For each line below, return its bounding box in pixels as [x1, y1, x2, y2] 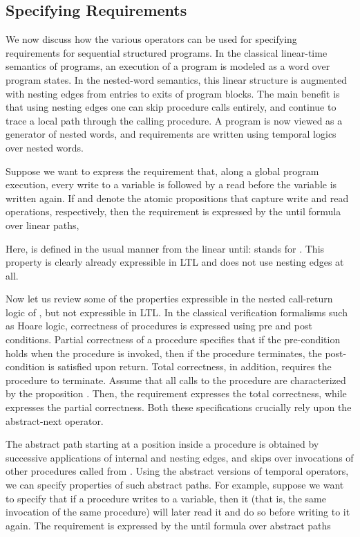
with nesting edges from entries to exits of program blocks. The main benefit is [6, 86, 340, 100]
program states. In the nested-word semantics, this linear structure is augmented [6, 72, 347, 87]
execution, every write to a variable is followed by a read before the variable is [6, 177, 337, 192]
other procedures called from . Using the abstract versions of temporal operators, [6, 464, 349, 478]
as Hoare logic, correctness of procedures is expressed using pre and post [6, 318, 312, 333]
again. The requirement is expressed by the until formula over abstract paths [6, 518, 331, 532]
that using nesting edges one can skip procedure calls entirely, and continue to [6, 100, 337, 114]
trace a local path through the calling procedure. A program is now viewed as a [6, 113, 343, 127]
